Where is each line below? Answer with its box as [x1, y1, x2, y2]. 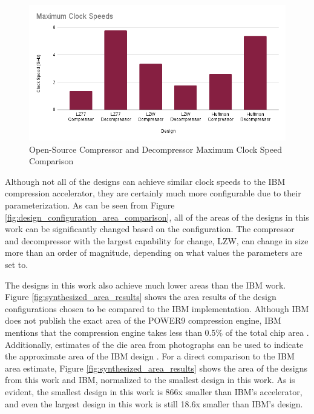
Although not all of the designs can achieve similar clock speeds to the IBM [5, 175, 286, 187]
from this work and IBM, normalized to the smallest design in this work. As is [5, 373, 295, 386]
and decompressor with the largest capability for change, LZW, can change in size [5, 234, 309, 247]
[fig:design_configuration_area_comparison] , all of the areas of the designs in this [5, 210, 309, 223]
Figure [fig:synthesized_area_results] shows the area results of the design [5, 290, 276, 303]
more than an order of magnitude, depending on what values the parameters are [5, 246, 303, 259]
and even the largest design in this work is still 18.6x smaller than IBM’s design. [5, 397, 303, 410]
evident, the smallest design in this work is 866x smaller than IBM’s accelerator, [5, 385, 303, 398]
